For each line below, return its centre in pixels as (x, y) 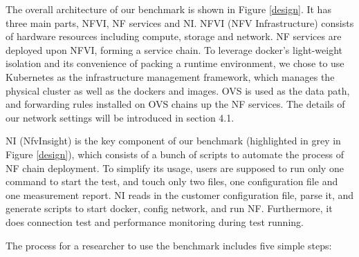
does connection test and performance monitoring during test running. (155, 221)
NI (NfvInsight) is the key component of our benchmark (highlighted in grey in (173, 141)
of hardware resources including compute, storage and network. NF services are (174, 36)
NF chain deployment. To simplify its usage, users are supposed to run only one (175, 168)
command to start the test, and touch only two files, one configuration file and (172, 181)
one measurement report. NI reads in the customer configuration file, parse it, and (180, 194)
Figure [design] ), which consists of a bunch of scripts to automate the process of (175, 154)
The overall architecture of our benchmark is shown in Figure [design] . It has (168, 9)
